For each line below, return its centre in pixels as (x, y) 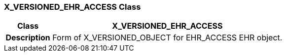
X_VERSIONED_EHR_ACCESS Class (72, 7)
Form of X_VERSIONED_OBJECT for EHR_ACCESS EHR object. (167, 38)
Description (28, 38)
